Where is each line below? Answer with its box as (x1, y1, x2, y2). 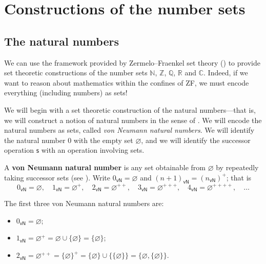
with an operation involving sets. (41, 145, 145, 155)
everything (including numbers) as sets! (4, 87, 128, 98)
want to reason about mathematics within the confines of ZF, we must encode (4, 77, 249, 88)
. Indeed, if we (203, 67, 248, 78)
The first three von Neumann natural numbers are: (4, 198, 164, 209)
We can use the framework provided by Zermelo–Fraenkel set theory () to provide (4, 57, 260, 68)
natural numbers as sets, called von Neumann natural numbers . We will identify (4, 125, 255, 135)
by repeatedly (216, 161, 259, 172)
